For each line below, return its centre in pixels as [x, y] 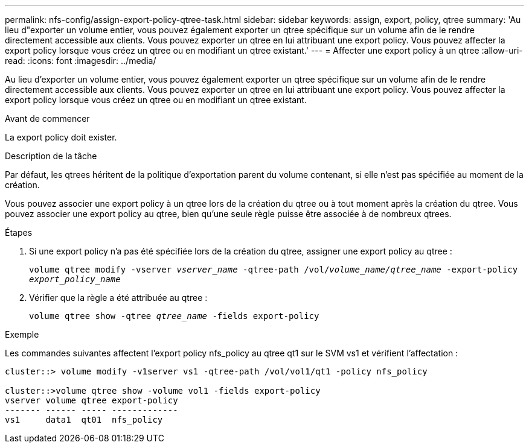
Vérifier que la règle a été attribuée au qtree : [118, 298]
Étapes [19, 232]
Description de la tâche [51, 156]
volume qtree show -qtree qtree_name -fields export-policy [174, 316]
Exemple [22, 334]
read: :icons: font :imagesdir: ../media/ [81, 61]
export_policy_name [75, 279]
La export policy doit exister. [61, 137]
